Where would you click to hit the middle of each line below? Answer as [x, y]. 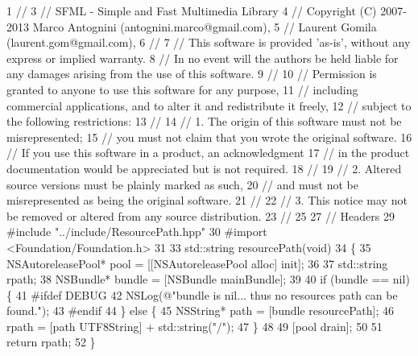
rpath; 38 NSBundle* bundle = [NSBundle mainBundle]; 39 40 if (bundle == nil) [208, 279]
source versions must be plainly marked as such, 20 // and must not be [182, 184]
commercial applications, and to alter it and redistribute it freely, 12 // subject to [209, 105]
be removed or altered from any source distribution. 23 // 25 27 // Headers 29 [201, 215]
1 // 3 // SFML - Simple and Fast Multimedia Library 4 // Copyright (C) [192, 10]
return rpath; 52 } [51, 342]
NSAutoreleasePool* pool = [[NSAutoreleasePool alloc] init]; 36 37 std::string [197, 263]
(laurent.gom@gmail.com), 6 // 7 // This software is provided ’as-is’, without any [209, 42]
